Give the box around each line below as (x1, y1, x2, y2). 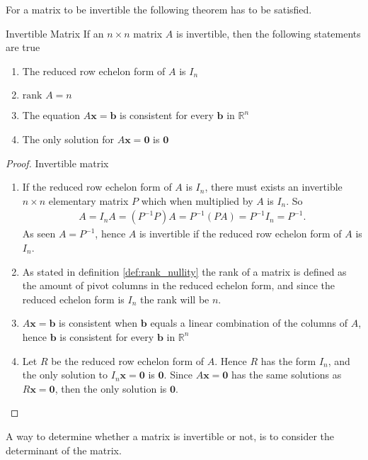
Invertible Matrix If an (6, 26, 104, 40)
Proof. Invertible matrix (6, 155, 109, 170)
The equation (22, 108, 81, 123)
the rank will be (140, 291, 209, 306)
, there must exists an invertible (205, 179, 343, 194)
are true (6, 40, 40, 55)
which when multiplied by (141, 193, 253, 208)
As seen (22, 226, 56, 241)
